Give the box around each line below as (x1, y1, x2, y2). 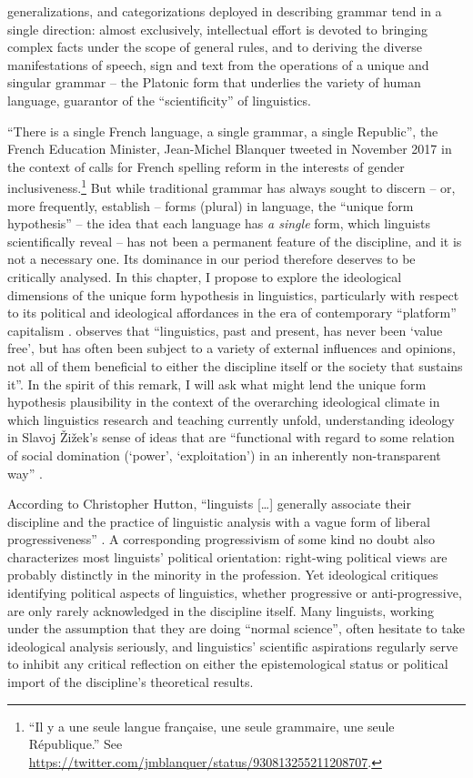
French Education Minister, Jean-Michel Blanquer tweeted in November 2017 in (7, 139, 452, 158)
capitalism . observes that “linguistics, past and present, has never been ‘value (7, 320, 443, 339)
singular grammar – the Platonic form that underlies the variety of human (7, 73, 421, 92)
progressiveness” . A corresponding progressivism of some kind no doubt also (7, 530, 435, 549)
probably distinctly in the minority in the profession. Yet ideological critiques (7, 565, 438, 584)
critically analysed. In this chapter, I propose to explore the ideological (7, 267, 402, 286)
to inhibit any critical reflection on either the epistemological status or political (7, 654, 448, 673)
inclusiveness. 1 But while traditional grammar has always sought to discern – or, (7, 176, 456, 197)
